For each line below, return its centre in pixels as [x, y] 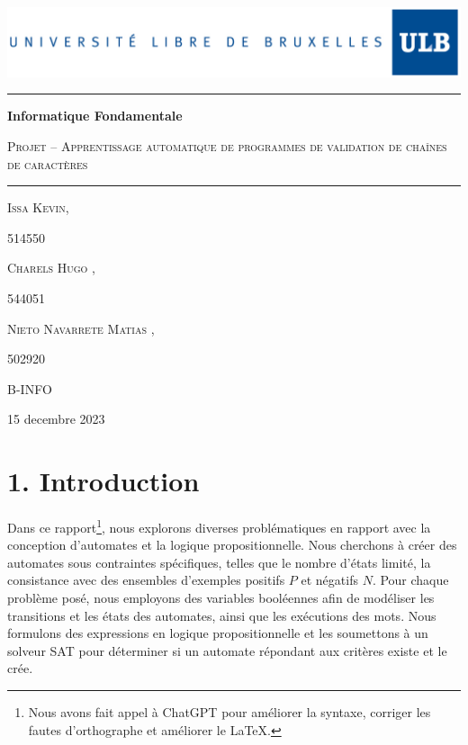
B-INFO [30, 388]
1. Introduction [103, 481]
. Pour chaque [410, 580]
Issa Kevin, [38, 207]
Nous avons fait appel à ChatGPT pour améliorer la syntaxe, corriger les [229, 712]
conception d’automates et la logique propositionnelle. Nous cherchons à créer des [232, 545]
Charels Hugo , [51, 268]
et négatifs [329, 580]
